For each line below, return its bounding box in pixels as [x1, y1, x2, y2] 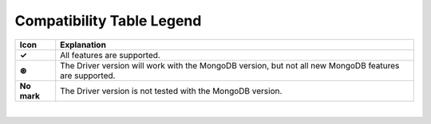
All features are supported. [60, 49, 161, 60]
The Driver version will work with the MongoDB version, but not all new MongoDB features [60, 60, 400, 71]
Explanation [60, 39, 107, 50]
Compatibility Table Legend [14, 12, 202, 29]
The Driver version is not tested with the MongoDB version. [60, 85, 283, 96]
